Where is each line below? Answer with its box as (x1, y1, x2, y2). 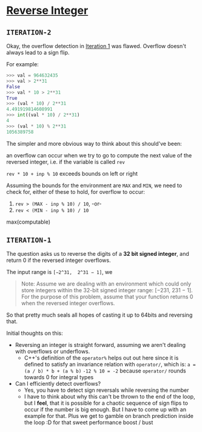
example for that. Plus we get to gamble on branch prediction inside (24, 413, 194, 420)
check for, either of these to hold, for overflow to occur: (6, 188, 146, 195)
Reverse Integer (6, 4, 89, 18)
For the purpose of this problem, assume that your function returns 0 (21, 293, 194, 301)
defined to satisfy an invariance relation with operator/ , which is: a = (24, 361, 196, 368)
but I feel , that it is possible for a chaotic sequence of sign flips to (24, 399, 188, 407)
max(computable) (6, 218, 50, 225)
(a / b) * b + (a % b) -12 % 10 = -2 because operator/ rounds (24, 367, 186, 374)
